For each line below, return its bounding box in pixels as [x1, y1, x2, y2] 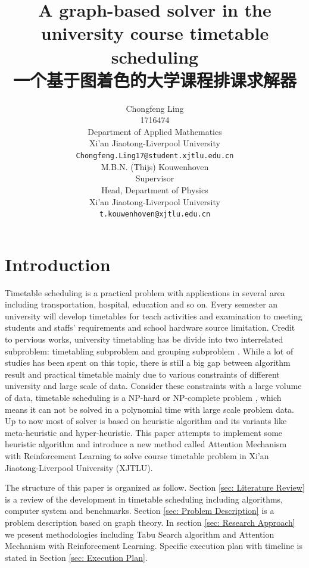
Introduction [5, 252, 111, 276]
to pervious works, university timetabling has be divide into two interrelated [5, 333, 283, 346]
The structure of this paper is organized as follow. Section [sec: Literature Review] [5, 481, 305, 494]
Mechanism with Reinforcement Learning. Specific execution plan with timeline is [5, 539, 302, 552]
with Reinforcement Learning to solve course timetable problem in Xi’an [5, 450, 269, 462]
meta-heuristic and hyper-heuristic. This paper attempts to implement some [5, 426, 283, 438]
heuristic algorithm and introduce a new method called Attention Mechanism [5, 438, 287, 450]
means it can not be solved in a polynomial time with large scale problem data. [5, 403, 295, 415]
